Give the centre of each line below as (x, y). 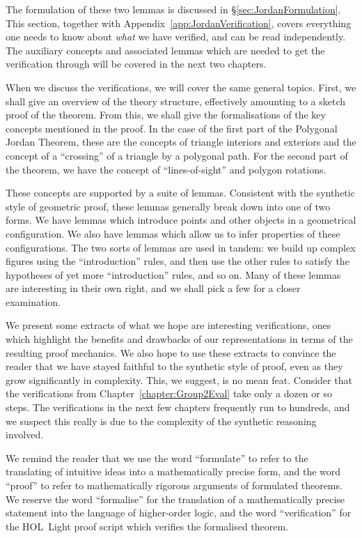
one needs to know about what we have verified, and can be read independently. (176, 37)
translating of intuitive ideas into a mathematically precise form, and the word (173, 471)
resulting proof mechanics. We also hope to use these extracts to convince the (171, 352)
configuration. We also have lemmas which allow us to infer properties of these (173, 233)
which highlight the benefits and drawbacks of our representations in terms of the (179, 339)
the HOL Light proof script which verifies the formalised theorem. (147, 526)
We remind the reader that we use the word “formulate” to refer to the (157, 458)
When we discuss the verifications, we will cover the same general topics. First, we (181, 87)
